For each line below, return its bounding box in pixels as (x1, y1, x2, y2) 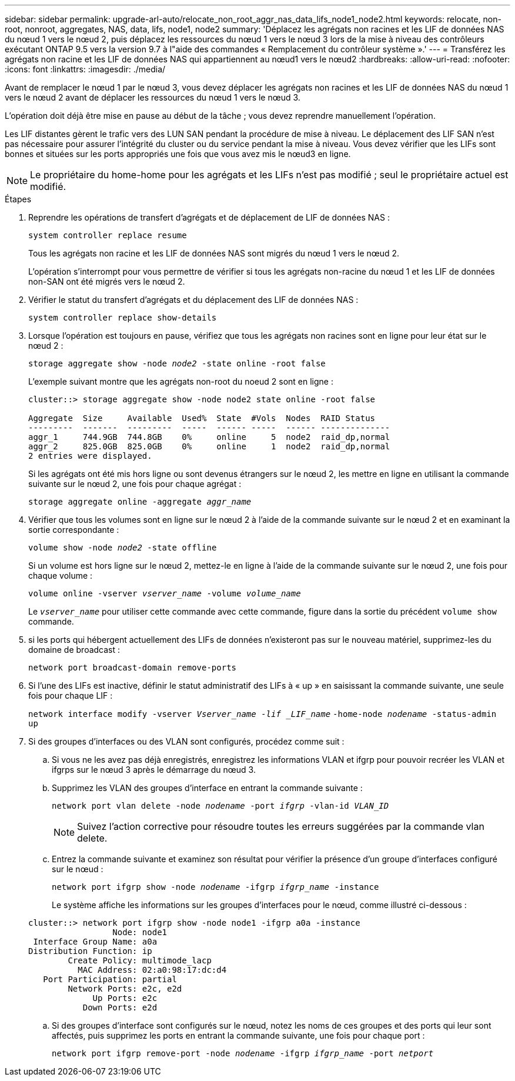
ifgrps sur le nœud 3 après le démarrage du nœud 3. (52, 765, 256, 775)
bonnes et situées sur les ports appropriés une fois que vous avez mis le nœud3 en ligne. (5, 149, 351, 159)
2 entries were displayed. (28, 451, 152, 461)
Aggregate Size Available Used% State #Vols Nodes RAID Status (28, 413, 376, 423)
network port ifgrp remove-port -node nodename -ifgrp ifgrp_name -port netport (52, 1049, 434, 1058)
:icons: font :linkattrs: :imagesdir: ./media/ (5, 64, 166, 74)
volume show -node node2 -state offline (28, 543, 217, 552)
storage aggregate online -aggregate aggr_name (28, 497, 252, 506)
